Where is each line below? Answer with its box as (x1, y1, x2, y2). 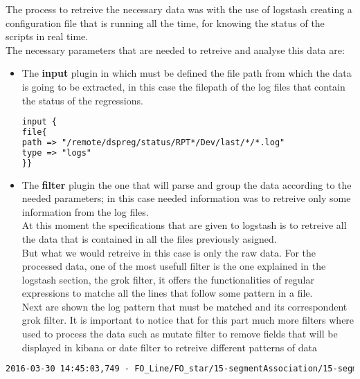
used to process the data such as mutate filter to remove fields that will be (21, 326, 338, 341)
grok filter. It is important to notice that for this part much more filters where (21, 313, 354, 327)
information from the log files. (21, 204, 149, 219)
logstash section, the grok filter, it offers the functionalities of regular (21, 272, 314, 286)
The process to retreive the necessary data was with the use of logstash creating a (6, 2, 352, 16)
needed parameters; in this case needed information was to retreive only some (21, 191, 351, 205)
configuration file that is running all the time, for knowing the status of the (6, 15, 325, 30)
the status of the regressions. (21, 93, 143, 107)
